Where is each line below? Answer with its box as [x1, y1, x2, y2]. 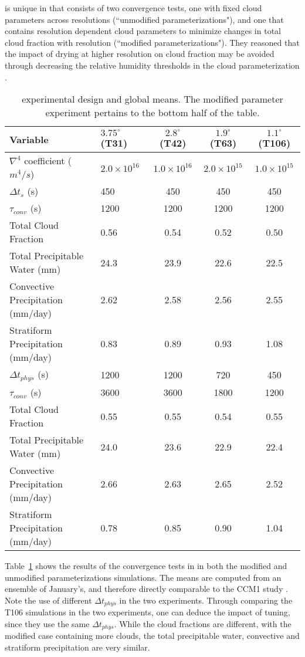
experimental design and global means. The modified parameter [22, 92, 283, 106]
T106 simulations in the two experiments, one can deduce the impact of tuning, [5, 606, 290, 618]
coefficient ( [24, 154, 72, 168]
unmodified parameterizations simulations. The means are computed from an [5, 571, 282, 583]
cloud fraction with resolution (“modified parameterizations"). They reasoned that [5, 36, 300, 48]
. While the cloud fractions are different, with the [114, 617, 292, 629]
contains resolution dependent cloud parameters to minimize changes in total [5, 25, 281, 37]
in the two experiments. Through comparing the [119, 594, 293, 606]
